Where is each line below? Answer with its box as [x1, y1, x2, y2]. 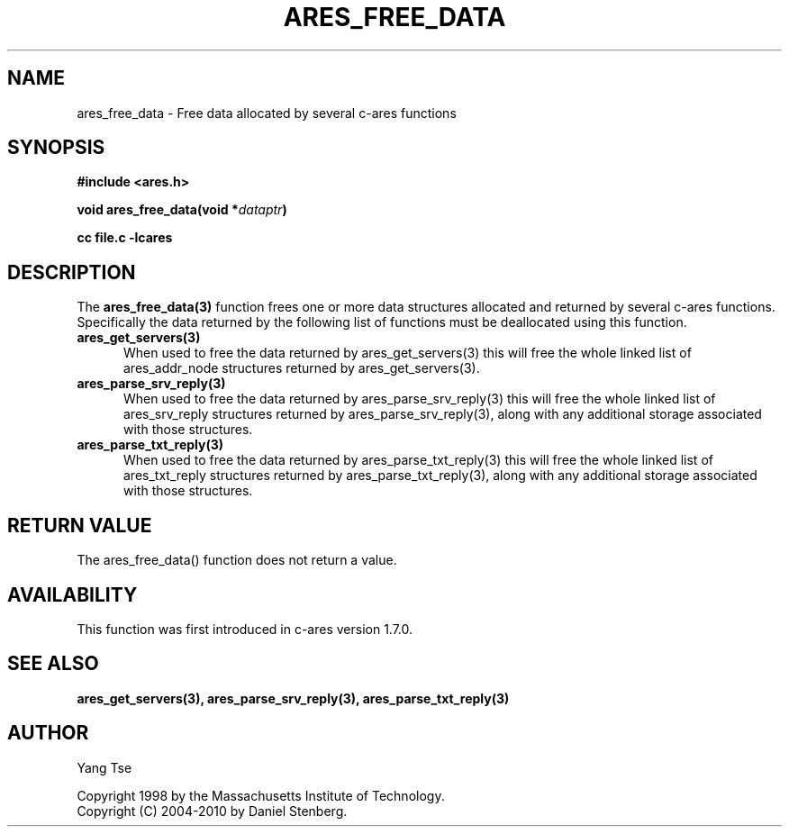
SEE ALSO [7, 652, 99, 675]
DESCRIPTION [7, 260, 136, 284]
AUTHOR [7, 721, 89, 745]
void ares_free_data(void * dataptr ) [77, 202, 287, 218]
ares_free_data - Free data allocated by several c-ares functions [77, 104, 457, 121]
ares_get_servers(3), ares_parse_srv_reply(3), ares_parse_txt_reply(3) [77, 690, 510, 706]
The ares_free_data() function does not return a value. [77, 552, 397, 568]
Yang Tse [77, 759, 132, 775]
